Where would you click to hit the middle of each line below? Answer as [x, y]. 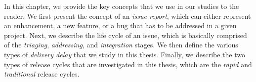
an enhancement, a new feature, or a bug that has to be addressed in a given [120, 25]
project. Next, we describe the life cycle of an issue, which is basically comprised [126, 35]
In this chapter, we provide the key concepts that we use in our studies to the [122, 6]
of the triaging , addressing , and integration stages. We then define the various [121, 45]
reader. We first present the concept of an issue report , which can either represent [128, 16]
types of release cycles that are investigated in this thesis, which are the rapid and [128, 64]
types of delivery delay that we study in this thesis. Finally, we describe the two [125, 54]
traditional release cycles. [42, 74]
